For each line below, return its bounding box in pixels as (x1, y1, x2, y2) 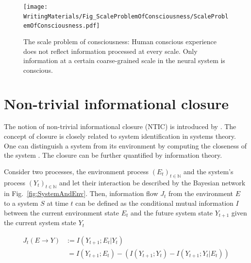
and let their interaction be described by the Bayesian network (59, 177, 246, 187)
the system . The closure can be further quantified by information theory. (4, 150, 222, 160)
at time (47, 198, 68, 208)
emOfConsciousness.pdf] (23, 22, 100, 30)
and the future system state (131, 207, 213, 217)
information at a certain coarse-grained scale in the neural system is (23, 55, 225, 66)
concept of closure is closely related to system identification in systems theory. (4, 131, 236, 141)
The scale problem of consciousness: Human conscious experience (23, 36, 217, 46)
